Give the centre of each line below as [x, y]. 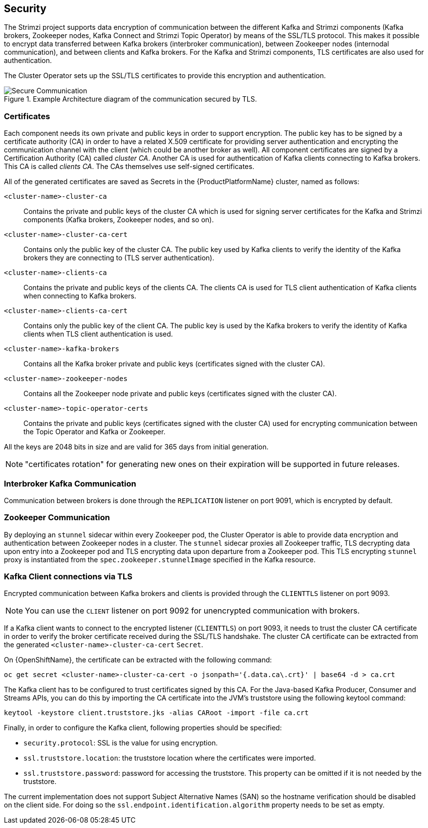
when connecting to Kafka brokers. [80, 296]
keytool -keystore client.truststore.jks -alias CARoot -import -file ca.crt [156, 713]
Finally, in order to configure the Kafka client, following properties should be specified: [143, 728]
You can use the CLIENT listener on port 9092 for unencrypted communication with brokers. [193, 611]
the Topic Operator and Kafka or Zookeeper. [95, 432]
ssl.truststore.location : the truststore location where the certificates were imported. [170, 758]
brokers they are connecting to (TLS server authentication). [119, 258]
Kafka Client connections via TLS [68, 577]
